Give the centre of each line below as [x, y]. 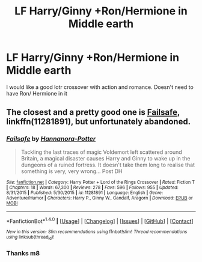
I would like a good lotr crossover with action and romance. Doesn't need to [100, 87]
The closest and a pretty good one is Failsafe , [93, 112]
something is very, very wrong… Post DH [72, 171]
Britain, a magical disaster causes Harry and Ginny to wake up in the [106, 158]
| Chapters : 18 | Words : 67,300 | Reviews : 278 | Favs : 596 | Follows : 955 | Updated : [92, 187]
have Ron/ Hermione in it [37, 93]
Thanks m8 [23, 253]
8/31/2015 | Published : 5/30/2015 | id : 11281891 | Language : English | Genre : [85, 193]
